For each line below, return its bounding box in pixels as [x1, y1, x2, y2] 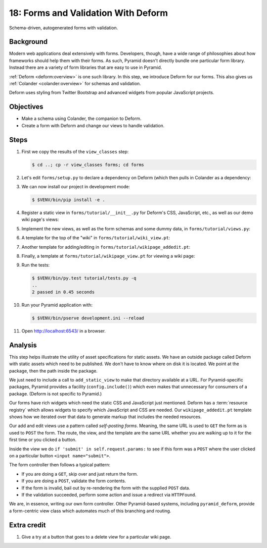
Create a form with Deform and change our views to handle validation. [21, 122, 165, 128]
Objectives [9, 103, 44, 111]
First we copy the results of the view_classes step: [21, 149, 129, 155]
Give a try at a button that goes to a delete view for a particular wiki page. [21, 534, 172, 540]
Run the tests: [21, 262, 50, 268]
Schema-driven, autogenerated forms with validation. [9, 25, 118, 31]
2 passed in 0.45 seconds [32, 289, 95, 295]
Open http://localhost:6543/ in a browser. [21, 328, 106, 334]
